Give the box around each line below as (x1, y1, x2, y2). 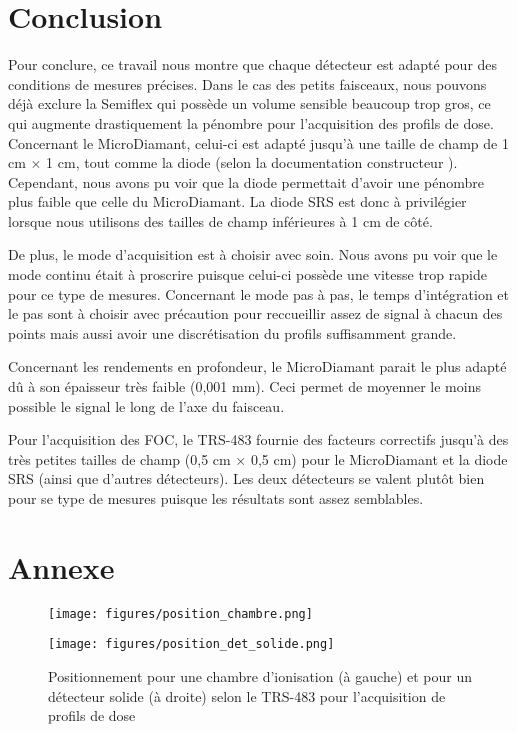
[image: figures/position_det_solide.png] (48, 637, 335, 652)
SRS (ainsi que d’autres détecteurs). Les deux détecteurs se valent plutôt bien (8, 468, 485, 489)
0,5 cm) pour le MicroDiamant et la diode (250, 448, 508, 469)
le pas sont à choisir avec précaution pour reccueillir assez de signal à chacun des (8, 303, 503, 324)
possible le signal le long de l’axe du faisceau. (8, 395, 285, 416)
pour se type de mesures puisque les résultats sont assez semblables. (8, 488, 424, 508)
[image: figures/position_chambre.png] (48, 606, 313, 621)
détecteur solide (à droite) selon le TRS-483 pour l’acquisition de (48, 685, 446, 706)
